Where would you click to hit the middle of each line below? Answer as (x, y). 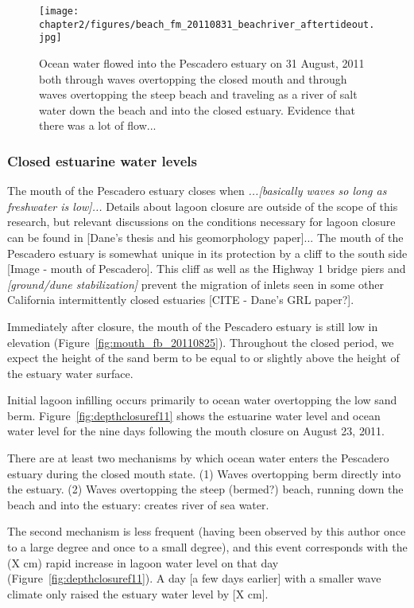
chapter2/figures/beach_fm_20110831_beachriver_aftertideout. (207, 24)
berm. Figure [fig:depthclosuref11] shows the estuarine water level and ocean (194, 415)
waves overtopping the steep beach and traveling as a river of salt (198, 94)
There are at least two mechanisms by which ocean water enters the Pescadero (198, 458)
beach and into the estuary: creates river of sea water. (138, 504)
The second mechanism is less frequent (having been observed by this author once (207, 531)
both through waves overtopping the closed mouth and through (193, 78)
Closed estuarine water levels (102, 160)
